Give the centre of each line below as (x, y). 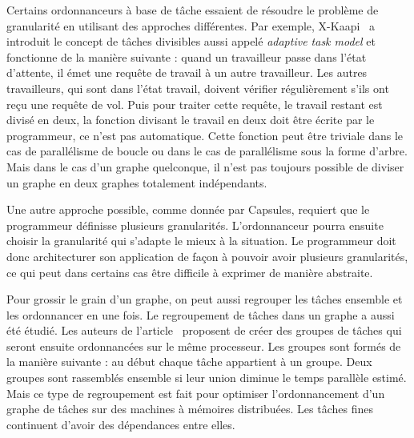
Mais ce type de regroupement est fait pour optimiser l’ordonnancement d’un (196, 393)
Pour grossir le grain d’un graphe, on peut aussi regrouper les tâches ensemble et (205, 299)
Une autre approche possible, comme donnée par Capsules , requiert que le (188, 209)
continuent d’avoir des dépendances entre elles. (121, 424)
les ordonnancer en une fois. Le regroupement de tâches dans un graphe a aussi (201, 314)
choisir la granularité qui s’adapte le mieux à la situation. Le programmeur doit (201, 241)
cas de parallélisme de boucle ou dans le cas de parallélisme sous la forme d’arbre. (207, 151)
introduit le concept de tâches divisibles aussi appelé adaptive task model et (191, 41)
